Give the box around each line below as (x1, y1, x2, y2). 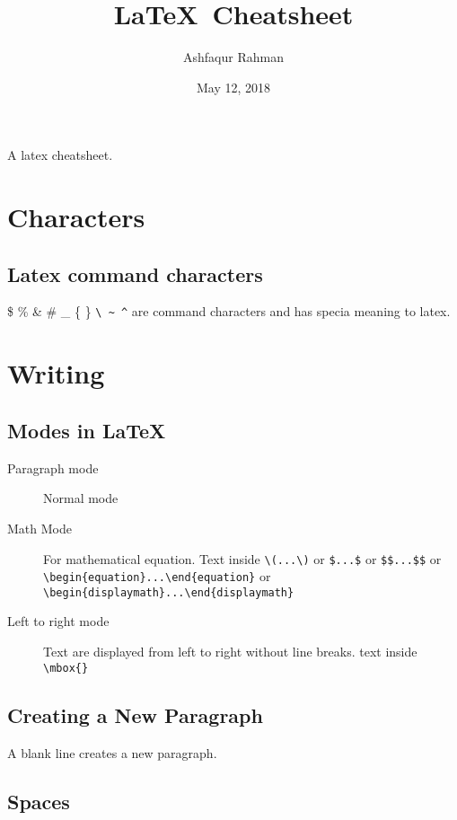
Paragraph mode (7, 458, 99, 477)
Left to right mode (7, 612, 110, 630)
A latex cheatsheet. (7, 145, 113, 164)
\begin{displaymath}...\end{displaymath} (43, 586, 294, 599)
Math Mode (7, 518, 72, 537)
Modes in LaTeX (7, 416, 166, 444)
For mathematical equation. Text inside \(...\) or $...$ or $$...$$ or (43, 549, 442, 568)
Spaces (7, 787, 70, 815)
